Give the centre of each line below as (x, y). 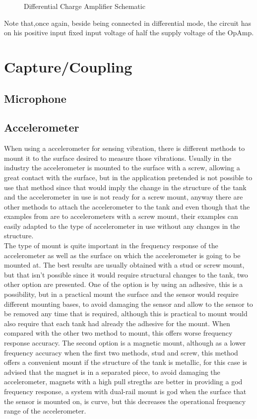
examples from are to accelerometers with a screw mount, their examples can (121, 216)
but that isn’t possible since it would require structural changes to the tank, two (126, 274)
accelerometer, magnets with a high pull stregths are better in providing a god (123, 382)
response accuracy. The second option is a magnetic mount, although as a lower (125, 343)
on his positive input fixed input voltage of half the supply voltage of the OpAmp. (129, 33)
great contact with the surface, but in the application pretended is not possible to (128, 177)
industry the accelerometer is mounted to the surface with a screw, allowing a (122, 168)
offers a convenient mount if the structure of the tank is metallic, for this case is (126, 362)
